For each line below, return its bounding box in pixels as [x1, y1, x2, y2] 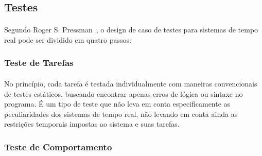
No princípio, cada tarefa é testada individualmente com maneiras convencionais [4, 78, 257, 89]
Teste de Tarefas [4, 56, 74, 69]
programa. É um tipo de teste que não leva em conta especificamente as [4, 98, 231, 109]
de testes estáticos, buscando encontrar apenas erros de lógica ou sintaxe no [4, 88, 243, 99]
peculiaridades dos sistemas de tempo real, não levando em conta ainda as [4, 108, 238, 119]
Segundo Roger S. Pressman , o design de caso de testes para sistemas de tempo [4, 24, 258, 35]
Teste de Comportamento [4, 140, 112, 153]
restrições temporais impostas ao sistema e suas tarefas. [4, 118, 180, 129]
